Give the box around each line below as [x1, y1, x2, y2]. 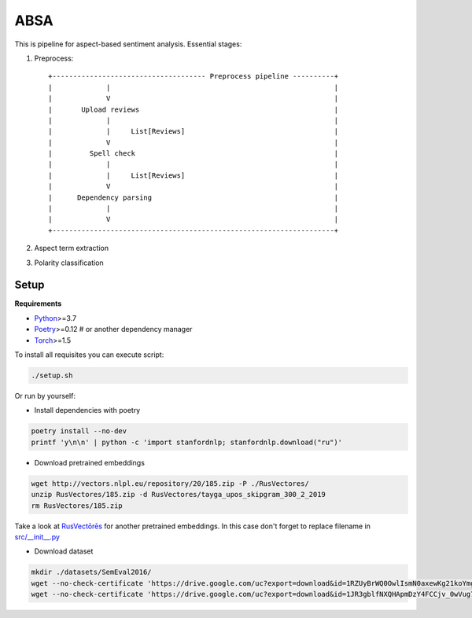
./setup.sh [31, 371, 73, 381]
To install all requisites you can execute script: [14, 350, 164, 359]
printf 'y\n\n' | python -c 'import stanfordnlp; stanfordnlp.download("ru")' [31, 437, 342, 447]
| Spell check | [48, 149, 339, 158]
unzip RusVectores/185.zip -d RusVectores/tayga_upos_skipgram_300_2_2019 [31, 490, 326, 499]
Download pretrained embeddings [34, 458, 146, 467]
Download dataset [34, 546, 94, 556]
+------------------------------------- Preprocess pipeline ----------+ [48, 72, 339, 81]
